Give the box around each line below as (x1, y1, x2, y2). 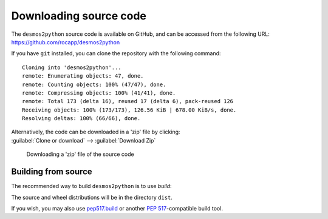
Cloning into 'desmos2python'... (22, 64, 121, 71)
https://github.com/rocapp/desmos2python (11, 38, 120, 45)
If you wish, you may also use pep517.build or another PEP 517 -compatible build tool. (11, 204, 223, 212)
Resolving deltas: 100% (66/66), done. (22, 115, 141, 122)
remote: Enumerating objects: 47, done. (22, 73, 144, 79)
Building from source (11, 167, 92, 177)
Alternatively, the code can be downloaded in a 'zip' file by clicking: (11, 128, 180, 136)
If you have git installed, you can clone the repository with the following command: (11, 50, 221, 57)
